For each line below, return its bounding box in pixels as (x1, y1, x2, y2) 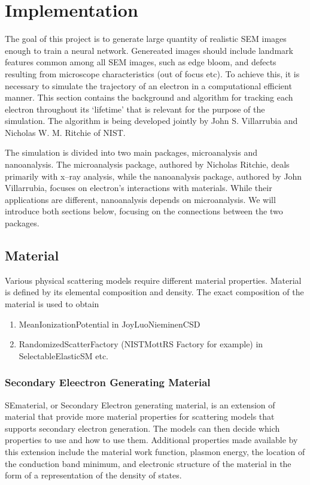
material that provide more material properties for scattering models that (5, 410, 275, 423)
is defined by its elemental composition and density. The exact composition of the (5, 286, 304, 298)
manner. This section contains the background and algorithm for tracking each (5, 91, 293, 104)
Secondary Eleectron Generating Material (5, 375, 211, 390)
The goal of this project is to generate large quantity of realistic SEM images (5, 32, 287, 45)
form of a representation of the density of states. (5, 469, 182, 481)
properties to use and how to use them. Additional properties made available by (5, 434, 298, 446)
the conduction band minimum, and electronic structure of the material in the (5, 457, 291, 469)
